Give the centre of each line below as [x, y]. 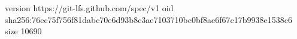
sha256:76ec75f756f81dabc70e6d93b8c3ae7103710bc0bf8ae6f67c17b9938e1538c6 [148, 19]
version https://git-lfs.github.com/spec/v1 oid [89, 8]
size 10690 [23, 31]
